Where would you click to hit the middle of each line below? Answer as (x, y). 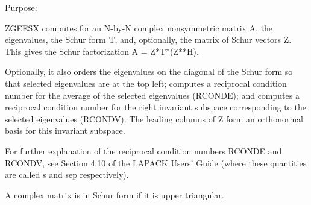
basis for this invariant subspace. (65, 131)
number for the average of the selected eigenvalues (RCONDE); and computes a (152, 95)
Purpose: (21, 7)
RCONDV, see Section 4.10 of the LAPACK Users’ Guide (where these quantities (156, 162)
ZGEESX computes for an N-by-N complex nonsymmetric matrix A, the (139, 27)
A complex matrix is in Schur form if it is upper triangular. (115, 194)
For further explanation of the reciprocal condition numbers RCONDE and (143, 150)
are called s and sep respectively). (67, 175)
